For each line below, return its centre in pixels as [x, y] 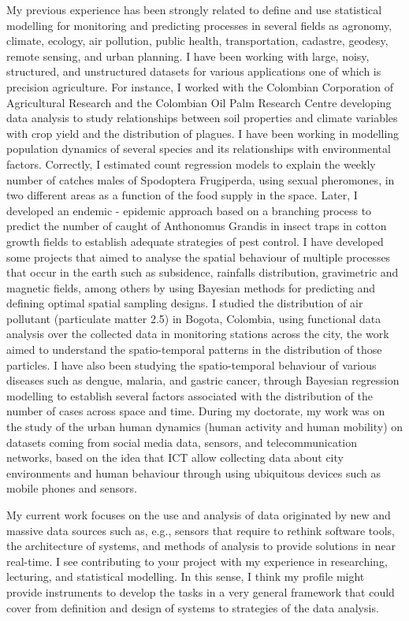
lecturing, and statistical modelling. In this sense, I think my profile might [186, 576]
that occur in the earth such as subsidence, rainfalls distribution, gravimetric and [203, 272]
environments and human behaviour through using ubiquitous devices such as [194, 472]
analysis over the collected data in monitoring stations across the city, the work [198, 334]
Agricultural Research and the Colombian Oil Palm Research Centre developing [199, 102]
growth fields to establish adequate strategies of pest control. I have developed [195, 241]
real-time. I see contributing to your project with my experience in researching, [197, 561]
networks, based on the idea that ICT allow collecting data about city [175, 457]
